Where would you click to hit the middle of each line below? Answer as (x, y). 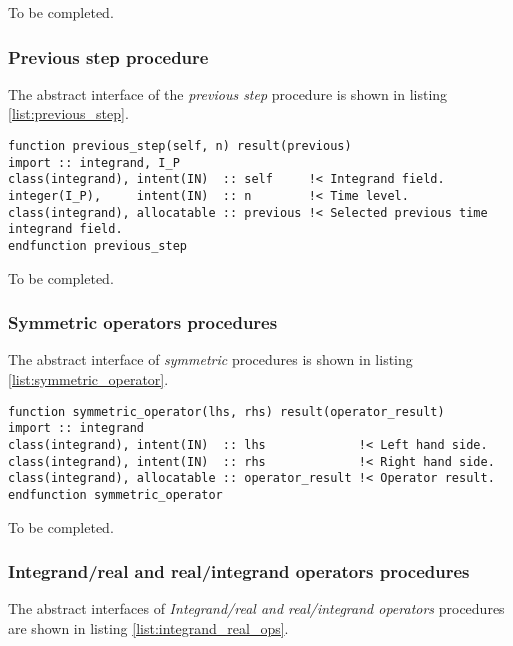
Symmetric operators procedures (143, 322)
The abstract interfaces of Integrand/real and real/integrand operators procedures (256, 608)
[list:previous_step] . (68, 113)
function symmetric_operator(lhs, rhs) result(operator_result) (226, 411)
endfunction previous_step (97, 245)
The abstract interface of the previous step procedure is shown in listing (228, 93)
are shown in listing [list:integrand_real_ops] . (148, 627)
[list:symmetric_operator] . (88, 379)
